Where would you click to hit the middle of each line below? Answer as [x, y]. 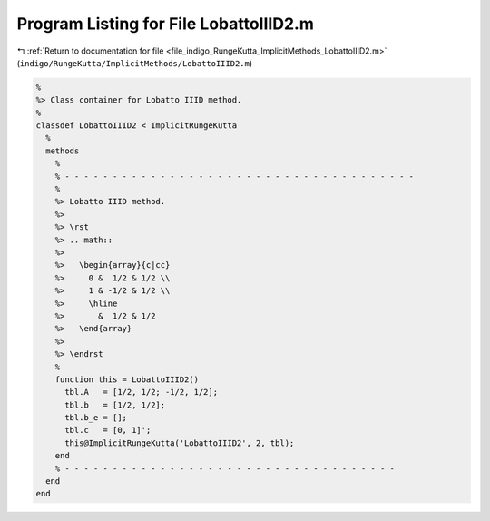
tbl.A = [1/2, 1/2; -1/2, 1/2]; [141, 392]
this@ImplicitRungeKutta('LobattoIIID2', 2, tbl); [180, 443]
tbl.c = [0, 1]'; [108, 430]
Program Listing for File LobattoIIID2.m [166, 24]
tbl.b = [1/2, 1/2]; [115, 405]
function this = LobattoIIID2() [127, 379]
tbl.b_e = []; [96, 418]
